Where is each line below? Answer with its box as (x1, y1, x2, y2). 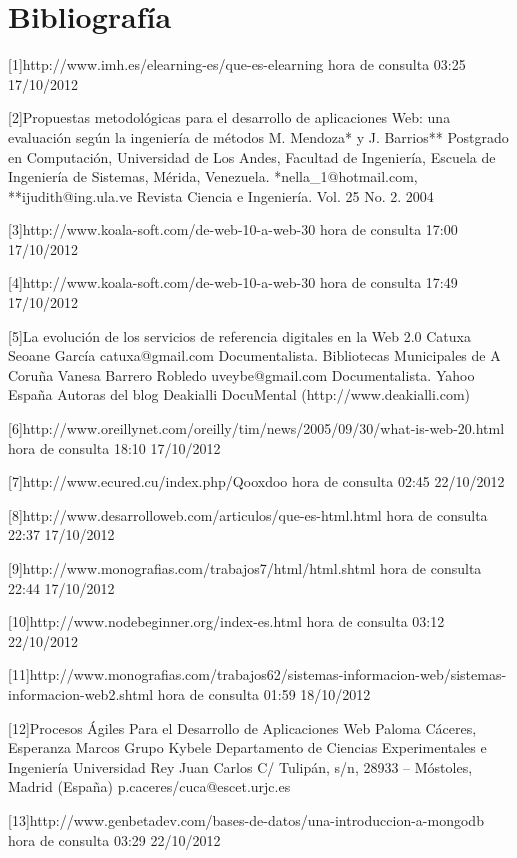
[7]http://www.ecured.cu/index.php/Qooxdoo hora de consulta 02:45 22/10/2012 (8, 471, 505, 492)
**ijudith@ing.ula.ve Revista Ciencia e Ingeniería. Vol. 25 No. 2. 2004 (8, 185, 434, 206)
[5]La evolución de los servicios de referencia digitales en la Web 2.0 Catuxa (8, 325, 471, 346)
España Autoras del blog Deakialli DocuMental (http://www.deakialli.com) (8, 384, 471, 405)
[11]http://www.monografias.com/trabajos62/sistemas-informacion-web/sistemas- (8, 664, 507, 685)
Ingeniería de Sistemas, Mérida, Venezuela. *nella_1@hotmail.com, (8, 166, 418, 187)
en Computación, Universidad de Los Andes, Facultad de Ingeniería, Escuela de (8, 146, 496, 167)
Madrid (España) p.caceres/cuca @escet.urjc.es (8, 776, 291, 797)
